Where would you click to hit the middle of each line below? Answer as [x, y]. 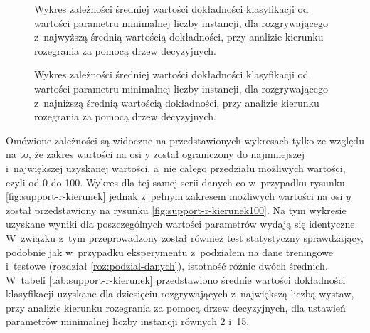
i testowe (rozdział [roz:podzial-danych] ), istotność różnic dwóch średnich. [167, 266]
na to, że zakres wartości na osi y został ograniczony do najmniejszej [155, 154]
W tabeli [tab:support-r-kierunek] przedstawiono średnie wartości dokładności [176, 279]
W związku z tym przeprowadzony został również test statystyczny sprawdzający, [185, 237]
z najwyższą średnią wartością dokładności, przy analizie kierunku [179, 37]
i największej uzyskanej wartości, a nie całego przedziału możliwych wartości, [176, 168]
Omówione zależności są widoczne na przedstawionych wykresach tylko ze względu [185, 140]
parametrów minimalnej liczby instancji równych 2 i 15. [128, 321]
